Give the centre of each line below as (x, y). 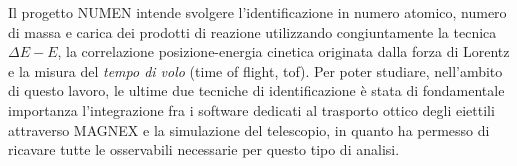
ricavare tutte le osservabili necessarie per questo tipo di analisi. (204, 149)
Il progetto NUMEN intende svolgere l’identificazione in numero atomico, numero (257, 12)
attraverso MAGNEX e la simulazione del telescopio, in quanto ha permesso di (249, 129)
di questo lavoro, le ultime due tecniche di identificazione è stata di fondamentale (256, 90)
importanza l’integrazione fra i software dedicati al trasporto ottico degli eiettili (251, 109)
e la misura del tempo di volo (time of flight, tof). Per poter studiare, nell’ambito (255, 70)
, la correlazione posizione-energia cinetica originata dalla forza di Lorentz (283, 51)
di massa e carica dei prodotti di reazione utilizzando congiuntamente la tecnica (252, 31)
